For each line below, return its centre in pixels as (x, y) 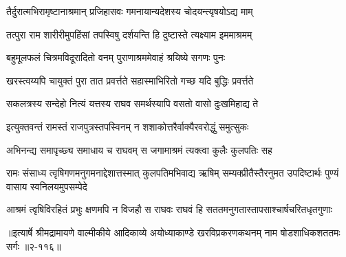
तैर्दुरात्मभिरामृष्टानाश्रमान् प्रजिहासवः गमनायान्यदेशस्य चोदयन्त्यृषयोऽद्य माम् (130, 11)
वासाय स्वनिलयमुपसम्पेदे (47, 186)
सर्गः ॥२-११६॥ (34, 246)
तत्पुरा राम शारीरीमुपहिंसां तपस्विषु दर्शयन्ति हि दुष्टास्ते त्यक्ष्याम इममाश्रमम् (129, 34)
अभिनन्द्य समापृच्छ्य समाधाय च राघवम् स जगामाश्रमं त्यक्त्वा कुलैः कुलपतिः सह (139, 149)
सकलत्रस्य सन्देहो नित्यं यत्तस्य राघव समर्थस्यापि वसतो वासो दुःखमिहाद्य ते (132, 103)
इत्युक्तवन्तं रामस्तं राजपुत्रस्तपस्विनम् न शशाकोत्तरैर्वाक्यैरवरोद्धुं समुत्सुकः (128, 126)
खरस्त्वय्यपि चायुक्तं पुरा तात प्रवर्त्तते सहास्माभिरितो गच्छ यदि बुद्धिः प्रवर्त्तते (130, 80)
